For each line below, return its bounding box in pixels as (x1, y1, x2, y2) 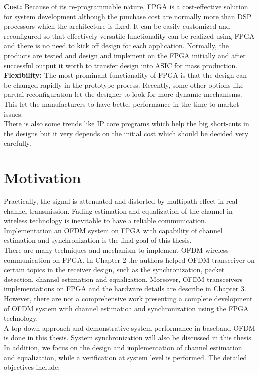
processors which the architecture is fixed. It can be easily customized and (4, 21, 230, 31)
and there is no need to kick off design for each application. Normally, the (4, 40, 229, 51)
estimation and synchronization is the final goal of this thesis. (4, 235, 192, 245)
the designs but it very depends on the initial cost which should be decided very (4, 128, 249, 138)
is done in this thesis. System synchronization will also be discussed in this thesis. (4, 332, 253, 343)
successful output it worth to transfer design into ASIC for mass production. (4, 60, 238, 70)
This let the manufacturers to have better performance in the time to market (4, 98, 239, 109)
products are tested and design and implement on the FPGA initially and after (4, 50, 246, 60)
